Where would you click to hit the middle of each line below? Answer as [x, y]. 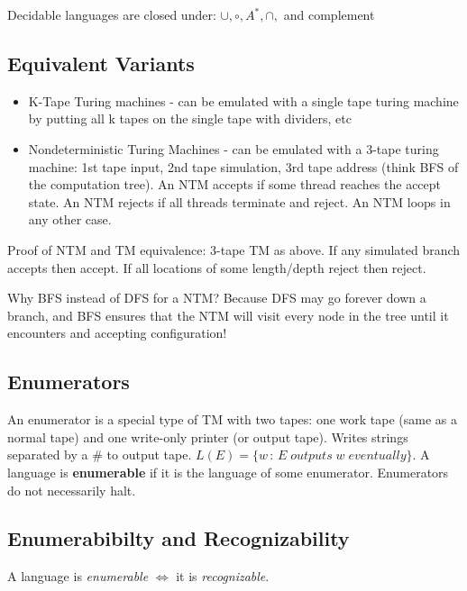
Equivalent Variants [101, 63]
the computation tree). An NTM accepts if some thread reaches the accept [235, 184]
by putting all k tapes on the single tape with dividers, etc [190, 118]
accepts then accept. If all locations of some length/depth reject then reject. [217, 267]
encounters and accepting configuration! [117, 333]
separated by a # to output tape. [100, 455]
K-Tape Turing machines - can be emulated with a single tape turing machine [243, 100]
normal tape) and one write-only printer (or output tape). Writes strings [208, 436]
